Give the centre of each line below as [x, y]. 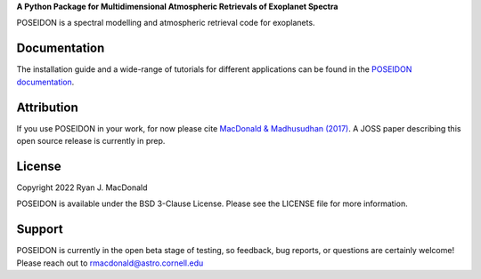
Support [40, 230]
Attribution [48, 107]
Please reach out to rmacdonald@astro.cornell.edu [110, 263]
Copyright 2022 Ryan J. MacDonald [82, 187]
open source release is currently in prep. [91, 140]
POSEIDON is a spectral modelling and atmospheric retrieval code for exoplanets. [166, 23]
